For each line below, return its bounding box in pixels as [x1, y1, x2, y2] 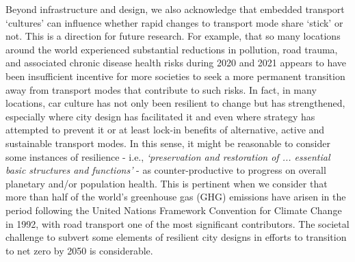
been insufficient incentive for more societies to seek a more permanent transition [5, 68, 345, 83]
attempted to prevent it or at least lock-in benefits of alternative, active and [5, 122, 325, 137]
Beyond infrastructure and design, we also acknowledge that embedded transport [5, 2, 345, 16]
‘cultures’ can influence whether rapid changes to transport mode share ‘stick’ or [5, 15, 343, 29]
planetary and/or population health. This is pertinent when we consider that [5, 176, 328, 190]
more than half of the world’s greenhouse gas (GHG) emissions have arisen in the [5, 189, 346, 204]
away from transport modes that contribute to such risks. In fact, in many [5, 82, 317, 96]
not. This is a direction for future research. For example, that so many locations [5, 29, 341, 43]
